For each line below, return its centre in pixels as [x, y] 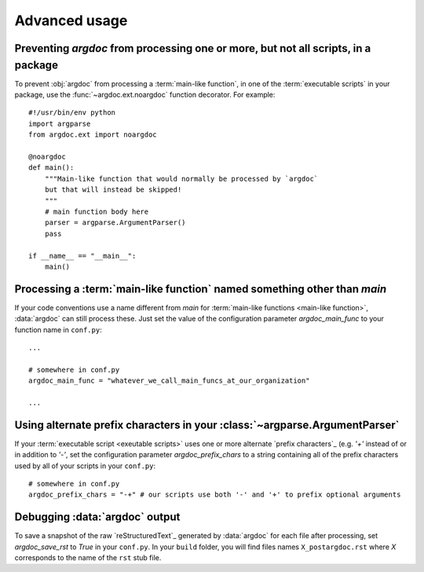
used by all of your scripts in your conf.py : [85, 466]
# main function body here [97, 211]
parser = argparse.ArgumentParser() [115, 223]
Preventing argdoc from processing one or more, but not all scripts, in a [193, 48]
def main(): [51, 168]
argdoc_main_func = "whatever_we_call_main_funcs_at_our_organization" [169, 381]
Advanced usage [71, 20]
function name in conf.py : [58, 329]
